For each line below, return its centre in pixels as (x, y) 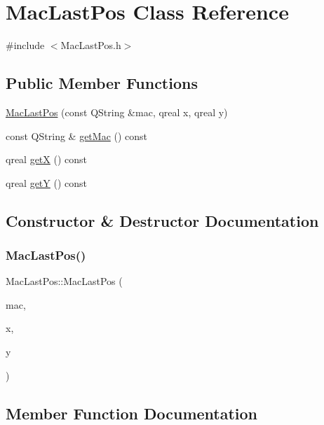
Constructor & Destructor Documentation (162, 220)
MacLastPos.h (91, 45)
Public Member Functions (102, 83)
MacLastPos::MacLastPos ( (64, 281)
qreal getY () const (47, 182)
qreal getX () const (47, 159)
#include (25, 45)
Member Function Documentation (132, 413)
